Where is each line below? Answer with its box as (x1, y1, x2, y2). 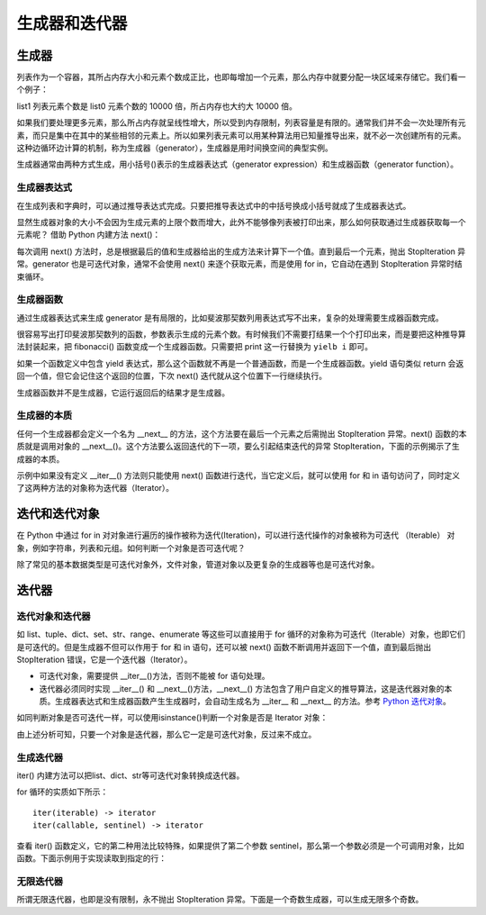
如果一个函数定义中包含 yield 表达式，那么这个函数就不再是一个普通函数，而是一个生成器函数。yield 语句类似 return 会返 (16, 358, 464, 368)
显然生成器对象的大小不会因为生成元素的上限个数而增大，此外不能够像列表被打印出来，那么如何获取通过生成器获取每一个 (16, 216, 466, 227)
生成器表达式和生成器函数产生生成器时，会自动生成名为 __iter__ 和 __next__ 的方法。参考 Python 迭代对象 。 (54, 696, 452, 707)
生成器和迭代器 (16, 14, 128, 33)
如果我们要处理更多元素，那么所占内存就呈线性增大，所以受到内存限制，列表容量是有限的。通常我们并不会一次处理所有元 (16, 117, 466, 128)
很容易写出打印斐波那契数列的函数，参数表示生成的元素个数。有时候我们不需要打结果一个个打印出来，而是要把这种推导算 (16, 329, 466, 340)
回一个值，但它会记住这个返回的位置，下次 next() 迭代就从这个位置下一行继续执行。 (16, 370, 328, 382)
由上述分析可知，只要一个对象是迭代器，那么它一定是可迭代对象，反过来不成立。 (16, 729, 317, 739)
